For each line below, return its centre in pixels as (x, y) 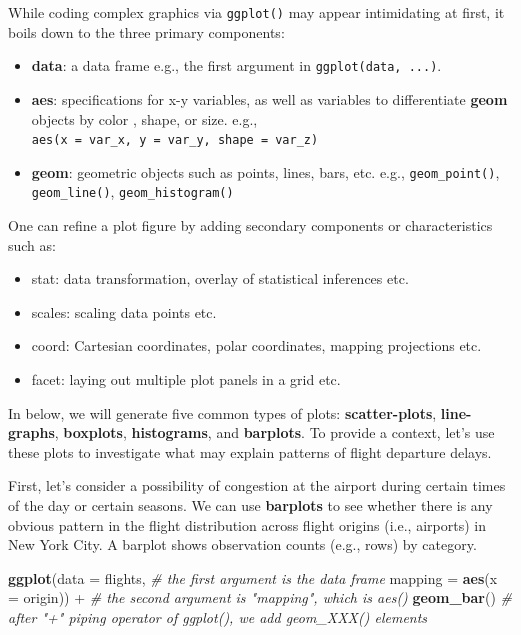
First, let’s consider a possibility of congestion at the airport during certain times (257, 485)
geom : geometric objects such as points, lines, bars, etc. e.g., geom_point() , (265, 171)
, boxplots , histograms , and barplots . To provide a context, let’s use (274, 432)
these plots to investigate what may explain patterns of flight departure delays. (250, 451)
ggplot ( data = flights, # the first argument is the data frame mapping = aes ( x (253, 577)
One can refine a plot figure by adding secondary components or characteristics (250, 225)
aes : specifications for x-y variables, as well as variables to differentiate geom (269, 98)
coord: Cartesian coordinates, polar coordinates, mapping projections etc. (256, 345)
